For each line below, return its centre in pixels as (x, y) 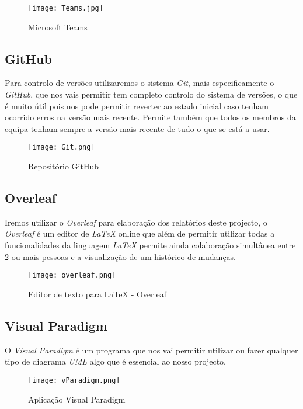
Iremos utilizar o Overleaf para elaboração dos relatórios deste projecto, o (136, 222)
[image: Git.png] (62, 148)
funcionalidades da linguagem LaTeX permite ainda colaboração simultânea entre (150, 245)
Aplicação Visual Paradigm (77, 399)
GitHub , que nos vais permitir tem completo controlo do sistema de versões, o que (151, 94)
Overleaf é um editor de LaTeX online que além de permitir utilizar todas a (140, 233)
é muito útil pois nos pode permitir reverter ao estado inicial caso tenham (137, 105)
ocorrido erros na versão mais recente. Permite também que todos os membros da (150, 117)
